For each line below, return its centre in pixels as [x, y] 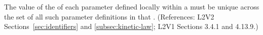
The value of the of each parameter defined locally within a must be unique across [132, 6]
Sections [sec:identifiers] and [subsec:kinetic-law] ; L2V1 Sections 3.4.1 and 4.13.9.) [131, 26]
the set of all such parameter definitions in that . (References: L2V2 [109, 16]
